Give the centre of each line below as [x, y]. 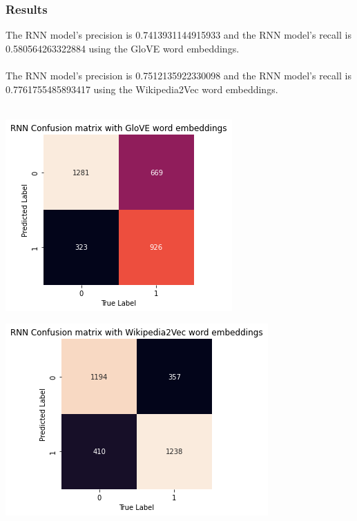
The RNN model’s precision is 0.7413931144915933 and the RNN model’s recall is [178, 35]
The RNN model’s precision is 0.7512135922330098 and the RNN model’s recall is [178, 75]
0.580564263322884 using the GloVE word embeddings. [123, 48]
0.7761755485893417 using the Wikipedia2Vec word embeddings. [142, 89]
